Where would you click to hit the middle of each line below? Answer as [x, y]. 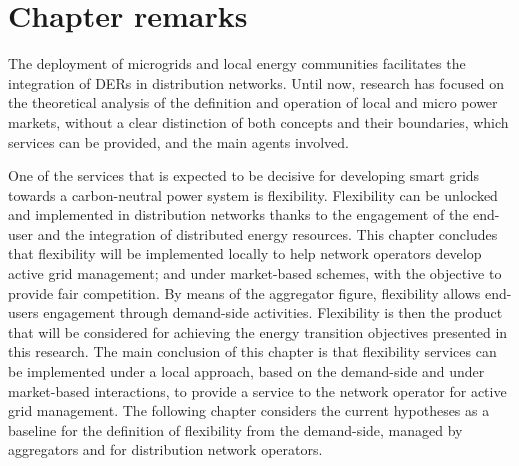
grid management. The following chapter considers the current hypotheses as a [249, 410]
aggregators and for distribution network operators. [165, 449]
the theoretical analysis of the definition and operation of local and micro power [253, 102]
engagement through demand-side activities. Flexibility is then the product [273, 312]
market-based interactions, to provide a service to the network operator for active [257, 390]
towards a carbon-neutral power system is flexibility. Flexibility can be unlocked [253, 194]
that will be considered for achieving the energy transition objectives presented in [258, 331]
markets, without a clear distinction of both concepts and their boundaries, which [258, 121]
